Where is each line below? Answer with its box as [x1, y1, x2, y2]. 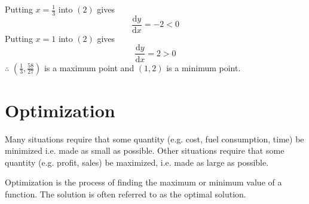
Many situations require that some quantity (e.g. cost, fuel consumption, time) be [5, 132, 304, 145]
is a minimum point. [166, 61, 241, 74]
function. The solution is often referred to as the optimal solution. [5, 188, 246, 200]
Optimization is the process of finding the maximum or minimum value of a [5, 176, 282, 188]
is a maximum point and [44, 61, 134, 74]
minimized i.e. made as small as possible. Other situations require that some [5, 144, 284, 157]
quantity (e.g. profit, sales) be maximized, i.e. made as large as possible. [5, 156, 269, 168]
